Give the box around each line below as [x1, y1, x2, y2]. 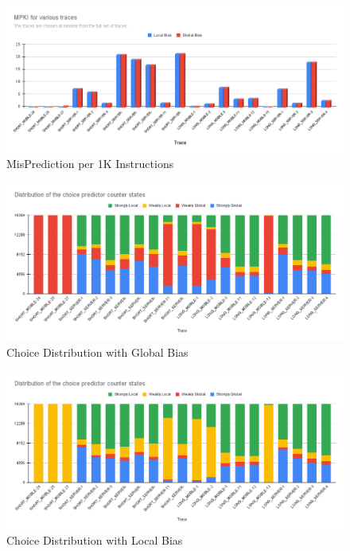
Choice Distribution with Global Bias [6, 343, 189, 360]
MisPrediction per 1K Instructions [6, 155, 174, 172]
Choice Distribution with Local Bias [6, 532, 183, 549]
